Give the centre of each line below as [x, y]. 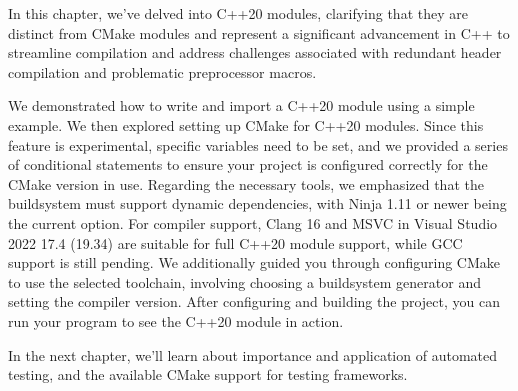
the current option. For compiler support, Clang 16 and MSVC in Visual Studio [253, 222]
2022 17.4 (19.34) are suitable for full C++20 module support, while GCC [235, 242]
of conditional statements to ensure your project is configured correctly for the [248, 164]
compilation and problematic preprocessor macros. [162, 71]
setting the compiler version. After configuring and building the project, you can [254, 301]
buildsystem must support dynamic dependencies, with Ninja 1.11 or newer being [257, 203]
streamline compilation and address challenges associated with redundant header [255, 52]
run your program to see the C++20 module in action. [176, 320]
